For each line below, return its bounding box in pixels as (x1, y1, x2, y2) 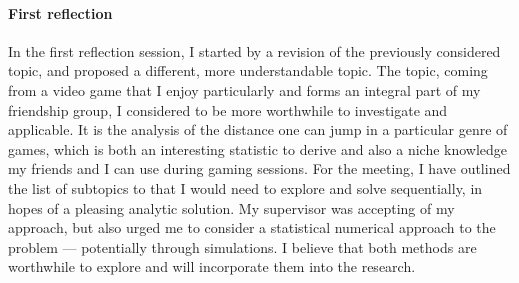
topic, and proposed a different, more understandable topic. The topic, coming (8, 60, 488, 81)
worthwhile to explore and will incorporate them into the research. (8, 256, 416, 277)
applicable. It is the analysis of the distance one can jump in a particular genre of (8, 119, 508, 140)
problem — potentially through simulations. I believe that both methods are (8, 236, 477, 257)
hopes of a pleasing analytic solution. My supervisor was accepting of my (8, 197, 455, 218)
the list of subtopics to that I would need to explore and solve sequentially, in (8, 177, 483, 198)
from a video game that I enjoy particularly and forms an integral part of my (8, 79, 481, 100)
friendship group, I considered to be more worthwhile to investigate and (8, 99, 448, 120)
